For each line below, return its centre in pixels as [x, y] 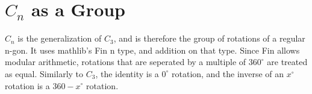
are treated [287, 62]
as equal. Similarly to [44, 73]
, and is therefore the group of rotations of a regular [209, 38]
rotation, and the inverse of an [228, 73]
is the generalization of [60, 38]
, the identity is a [127, 73]
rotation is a [27, 85]
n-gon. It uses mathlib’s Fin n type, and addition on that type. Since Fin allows [152, 50]
